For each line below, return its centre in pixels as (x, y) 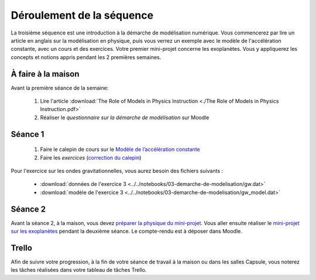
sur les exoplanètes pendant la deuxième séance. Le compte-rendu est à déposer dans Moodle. (126, 231)
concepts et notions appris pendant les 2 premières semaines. (86, 57)
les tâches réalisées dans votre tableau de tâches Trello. (79, 270)
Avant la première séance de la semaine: (60, 88)
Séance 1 (28, 134)
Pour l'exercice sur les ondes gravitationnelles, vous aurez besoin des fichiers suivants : (117, 171)
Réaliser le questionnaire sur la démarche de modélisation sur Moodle (125, 117)
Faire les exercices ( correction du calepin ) (91, 157)
